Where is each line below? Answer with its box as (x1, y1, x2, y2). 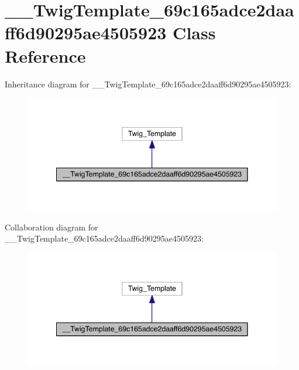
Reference (5, 43, 86, 67)
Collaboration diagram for (5, 220, 98, 233)
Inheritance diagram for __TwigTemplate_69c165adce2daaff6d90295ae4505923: (5, 77, 291, 90)
